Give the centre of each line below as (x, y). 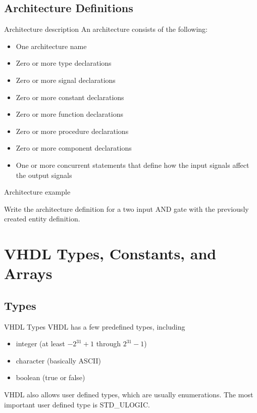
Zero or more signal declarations (66, 80)
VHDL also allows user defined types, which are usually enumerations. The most (129, 395)
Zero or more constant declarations (70, 97)
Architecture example (37, 192)
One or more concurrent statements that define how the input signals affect (133, 165)
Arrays (28, 273)
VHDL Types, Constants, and (110, 254)
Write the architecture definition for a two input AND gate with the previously (126, 209)
